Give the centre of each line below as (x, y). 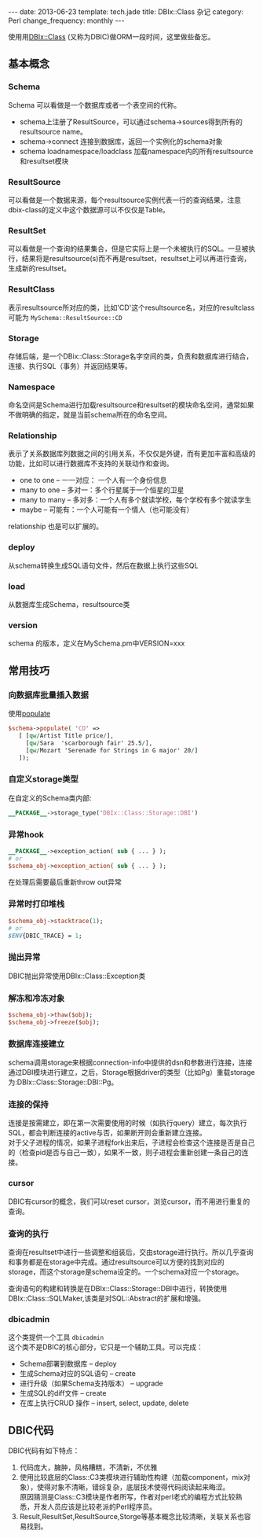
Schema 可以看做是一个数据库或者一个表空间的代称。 (95, 105)
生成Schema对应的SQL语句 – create (77, 1374)
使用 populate (29, 714)
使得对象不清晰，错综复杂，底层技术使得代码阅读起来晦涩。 (133, 1487)
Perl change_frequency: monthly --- (66, 20)
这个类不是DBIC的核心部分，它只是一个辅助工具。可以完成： (106, 1347)
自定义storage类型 (43, 779)
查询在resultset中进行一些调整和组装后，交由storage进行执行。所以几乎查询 (131, 1252)
